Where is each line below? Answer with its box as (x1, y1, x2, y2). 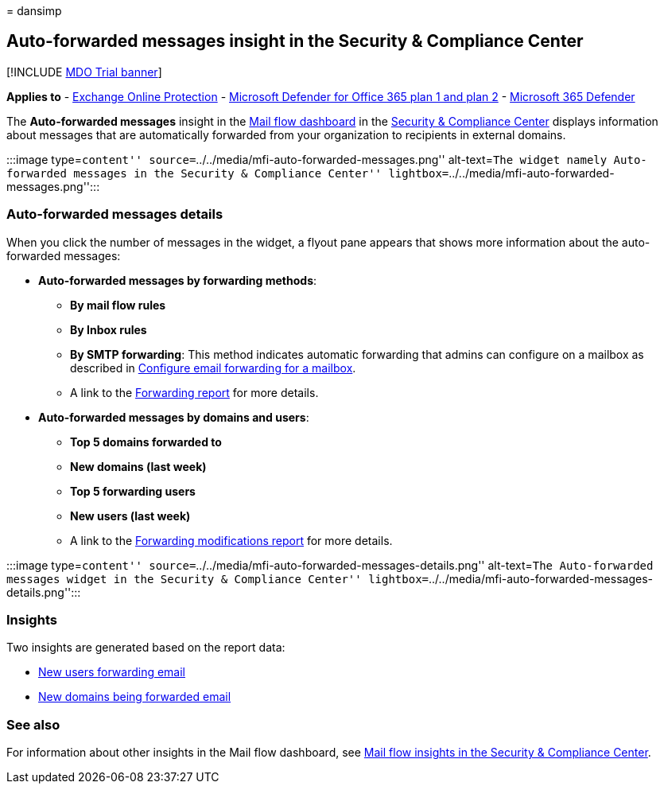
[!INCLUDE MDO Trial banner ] (6, 64, 162, 79)
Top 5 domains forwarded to (70, 434, 222, 449)
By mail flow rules (70, 298, 166, 312)
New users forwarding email (38, 665, 186, 679)
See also (6, 716, 60, 733)
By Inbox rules (70, 322, 147, 337)
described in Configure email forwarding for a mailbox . (70, 360, 356, 375)
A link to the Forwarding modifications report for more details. (70, 533, 393, 547)
